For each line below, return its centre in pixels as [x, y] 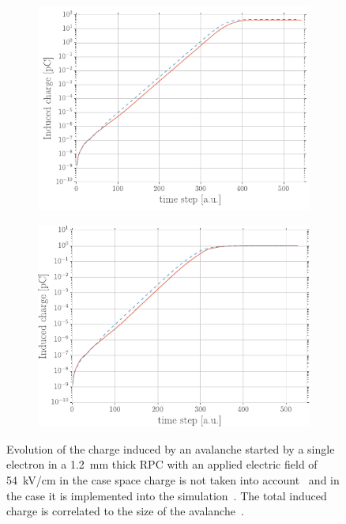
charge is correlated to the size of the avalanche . [125, 511]
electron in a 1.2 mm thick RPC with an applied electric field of [162, 464]
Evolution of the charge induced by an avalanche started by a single [171, 448]
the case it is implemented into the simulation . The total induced [167, 495]
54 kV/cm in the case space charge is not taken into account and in [173, 479]
